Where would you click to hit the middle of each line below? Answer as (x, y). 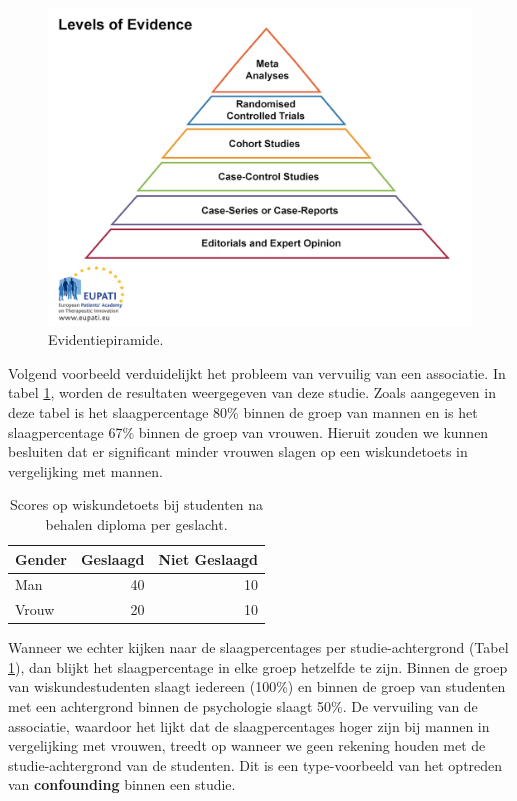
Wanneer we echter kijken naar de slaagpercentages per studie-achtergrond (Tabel (258, 647)
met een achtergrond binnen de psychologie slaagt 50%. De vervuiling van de (243, 706)
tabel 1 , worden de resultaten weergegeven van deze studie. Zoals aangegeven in (252, 392)
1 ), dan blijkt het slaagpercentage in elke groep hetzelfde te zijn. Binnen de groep (258, 666)
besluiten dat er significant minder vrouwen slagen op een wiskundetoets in (238, 451)
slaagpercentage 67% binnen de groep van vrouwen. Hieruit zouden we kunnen (248, 431)
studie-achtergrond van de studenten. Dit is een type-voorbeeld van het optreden (255, 764)
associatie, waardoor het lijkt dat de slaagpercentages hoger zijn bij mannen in (249, 725)
